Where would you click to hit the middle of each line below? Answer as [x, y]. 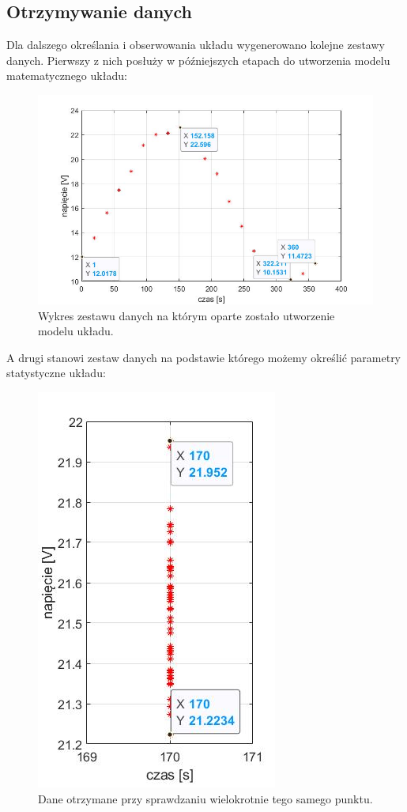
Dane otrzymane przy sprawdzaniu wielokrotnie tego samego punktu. [205, 798]
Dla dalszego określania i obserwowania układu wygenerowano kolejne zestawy [196, 45]
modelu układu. [76, 331]
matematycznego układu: [67, 76]
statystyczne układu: [56, 373]
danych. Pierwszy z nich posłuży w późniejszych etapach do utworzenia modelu [198, 60]
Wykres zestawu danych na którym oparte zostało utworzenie [187, 315]
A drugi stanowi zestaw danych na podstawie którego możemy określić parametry [204, 357]
